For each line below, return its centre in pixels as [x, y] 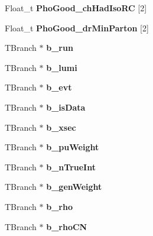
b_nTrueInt [71, 167]
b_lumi [62, 67]
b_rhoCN [67, 226]
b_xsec [61, 127]
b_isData [66, 107]
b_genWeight [74, 187]
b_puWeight [73, 147]
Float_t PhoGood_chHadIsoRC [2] [76, 8]
